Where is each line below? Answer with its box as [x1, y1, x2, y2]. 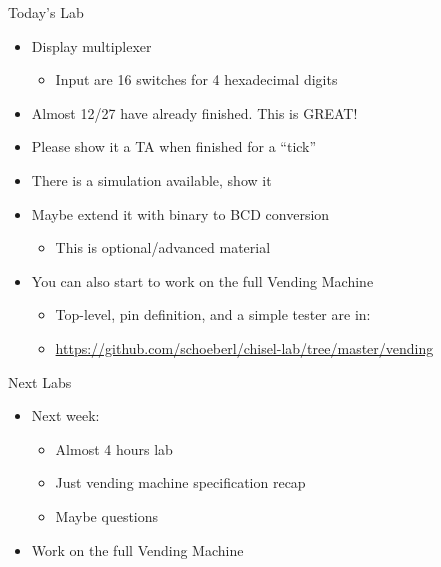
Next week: [31, 405, 100, 426]
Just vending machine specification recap [55, 472, 306, 493]
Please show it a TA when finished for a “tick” [31, 136, 317, 157]
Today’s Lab [8, 2, 84, 22]
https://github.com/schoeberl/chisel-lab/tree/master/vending [55, 337, 434, 358]
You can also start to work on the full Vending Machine [31, 270, 374, 291]
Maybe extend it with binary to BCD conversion [31, 203, 330, 224]
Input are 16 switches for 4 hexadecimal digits [55, 69, 338, 90]
